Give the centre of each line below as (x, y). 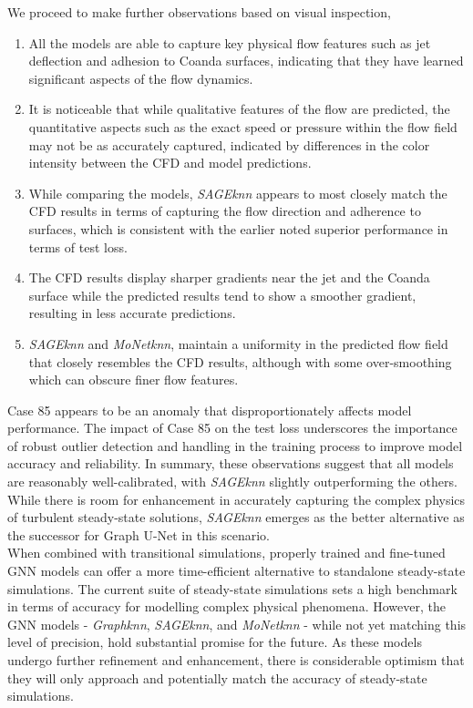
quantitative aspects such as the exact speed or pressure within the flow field (243, 126)
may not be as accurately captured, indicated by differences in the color (229, 144)
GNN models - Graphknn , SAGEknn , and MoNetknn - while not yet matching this (237, 624)
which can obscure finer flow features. (134, 380)
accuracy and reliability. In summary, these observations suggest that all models (231, 463)
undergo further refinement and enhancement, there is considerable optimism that (236, 660)
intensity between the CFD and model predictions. (170, 163)
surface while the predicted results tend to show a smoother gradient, (222, 295)
